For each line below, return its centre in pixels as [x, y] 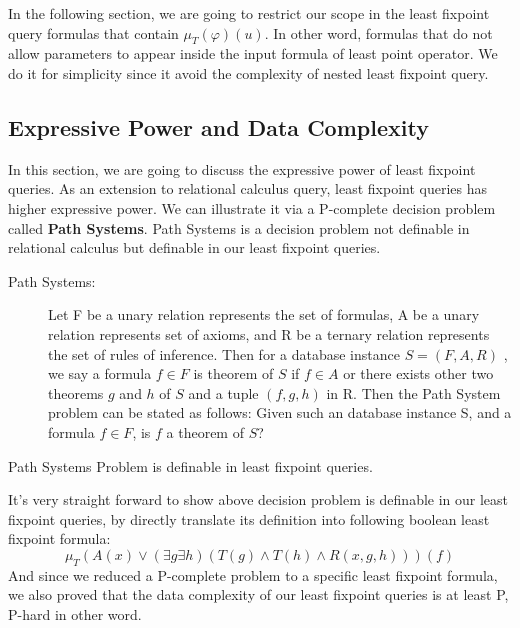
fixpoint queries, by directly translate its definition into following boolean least [249, 518]
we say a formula [100, 373]
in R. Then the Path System [413, 392]
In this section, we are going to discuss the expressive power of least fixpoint [242, 168]
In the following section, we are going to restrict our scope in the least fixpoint [249, 13]
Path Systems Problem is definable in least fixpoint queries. [190, 465]
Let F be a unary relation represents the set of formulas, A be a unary [264, 314]
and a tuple [223, 392]
